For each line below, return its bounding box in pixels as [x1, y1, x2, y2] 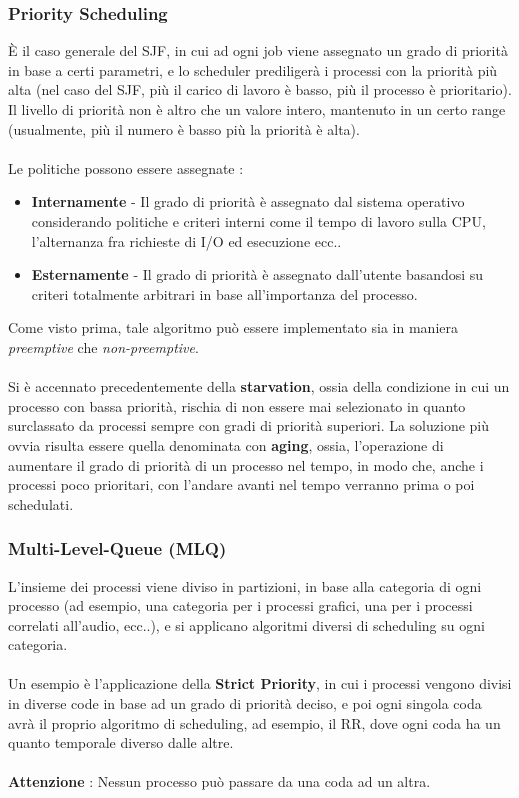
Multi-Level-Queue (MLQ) [8, 536, 227, 561]
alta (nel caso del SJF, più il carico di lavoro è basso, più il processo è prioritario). [8, 79, 512, 100]
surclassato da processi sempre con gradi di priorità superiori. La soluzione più [8, 415, 490, 436]
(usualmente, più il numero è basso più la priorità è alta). [8, 118, 360, 139]
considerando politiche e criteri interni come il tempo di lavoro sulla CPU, [31, 210, 486, 231]
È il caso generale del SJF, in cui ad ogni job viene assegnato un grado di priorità [8, 40, 508, 61]
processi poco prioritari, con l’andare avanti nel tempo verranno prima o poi [8, 474, 475, 495]
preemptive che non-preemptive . [8, 336, 199, 357]
